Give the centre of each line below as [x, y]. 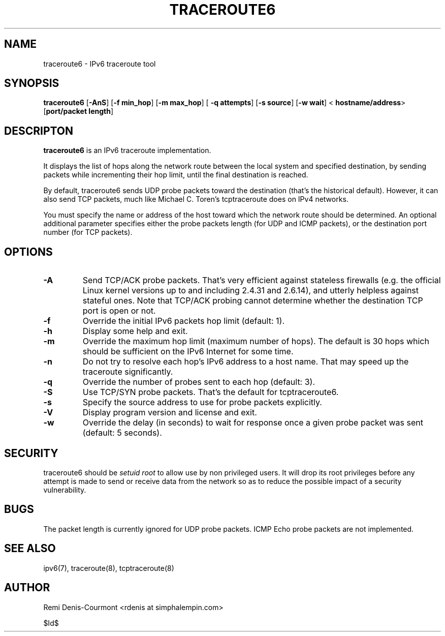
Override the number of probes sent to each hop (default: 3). [199, 382]
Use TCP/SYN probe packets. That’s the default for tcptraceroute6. [211, 392]
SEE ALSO [30, 549]
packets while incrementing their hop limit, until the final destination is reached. [176, 175]
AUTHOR [27, 588]
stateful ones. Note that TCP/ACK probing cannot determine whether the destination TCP [253, 301]
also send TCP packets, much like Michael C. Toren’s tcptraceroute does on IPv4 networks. [196, 199]
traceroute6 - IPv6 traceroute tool [100, 64]
